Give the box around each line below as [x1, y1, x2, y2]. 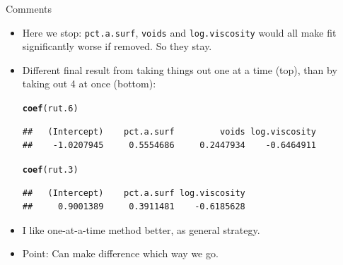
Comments [6, 1, 52, 16]
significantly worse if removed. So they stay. [22, 39, 212, 54]
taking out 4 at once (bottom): [22, 76, 156, 91]
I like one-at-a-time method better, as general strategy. [22, 222, 260, 237]
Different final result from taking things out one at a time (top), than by [22, 62, 337, 77]
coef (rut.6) [22, 104, 79, 114]
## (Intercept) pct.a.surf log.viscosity [22, 187, 245, 198]
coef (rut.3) [22, 164, 79, 175]
